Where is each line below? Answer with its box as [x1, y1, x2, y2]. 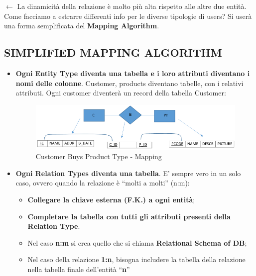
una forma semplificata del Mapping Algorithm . [4, 20, 159, 31]
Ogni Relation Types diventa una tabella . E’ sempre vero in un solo [15, 168, 241, 178]
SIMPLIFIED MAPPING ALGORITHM [4, 45, 222, 60]
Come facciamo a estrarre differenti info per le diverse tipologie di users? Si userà [4, 10, 252, 21]
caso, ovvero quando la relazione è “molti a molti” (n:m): [15, 178, 190, 188]
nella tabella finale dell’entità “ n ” [27, 264, 130, 274]
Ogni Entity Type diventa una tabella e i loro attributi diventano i [15, 68, 250, 78]
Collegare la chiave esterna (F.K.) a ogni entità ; [27, 194, 195, 204]
